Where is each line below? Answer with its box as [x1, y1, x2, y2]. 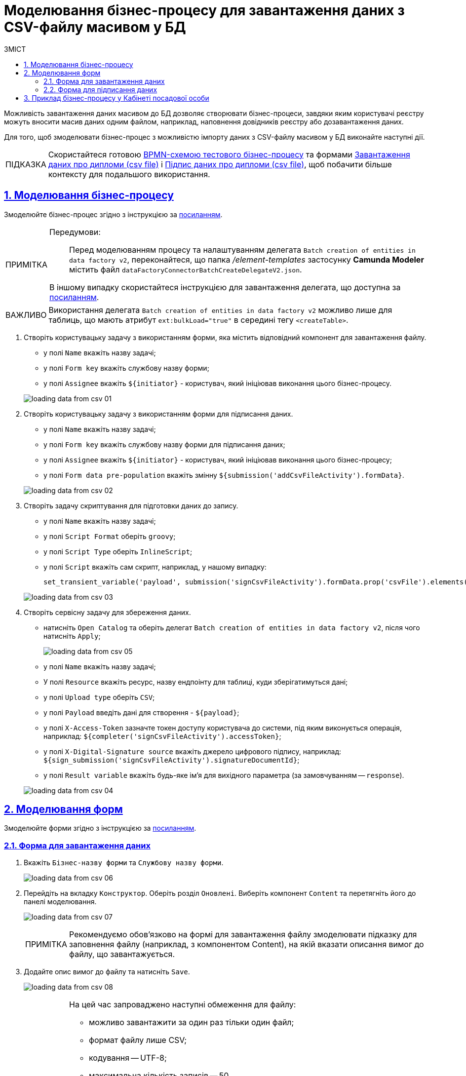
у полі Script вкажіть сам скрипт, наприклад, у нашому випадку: [43, 562, 267, 571]
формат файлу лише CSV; [89, 1035, 187, 1045]
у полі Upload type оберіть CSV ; [43, 692, 155, 701]
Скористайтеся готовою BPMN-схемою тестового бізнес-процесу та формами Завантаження [48, 149, 410, 159]
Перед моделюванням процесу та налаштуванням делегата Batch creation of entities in [69, 244, 416, 255]
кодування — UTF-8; [89, 1053, 167, 1063]
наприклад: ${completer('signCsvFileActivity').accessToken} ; [43, 731, 281, 740]
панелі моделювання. [24, 897, 97, 906]
